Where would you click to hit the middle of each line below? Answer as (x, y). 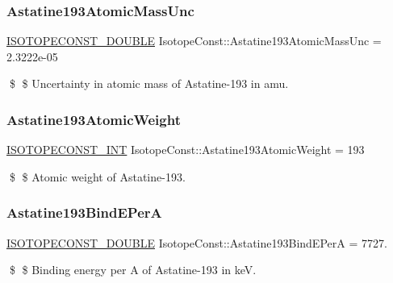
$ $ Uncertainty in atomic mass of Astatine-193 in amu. (149, 83)
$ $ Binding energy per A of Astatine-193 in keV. (133, 270)
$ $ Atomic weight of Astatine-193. (97, 176)
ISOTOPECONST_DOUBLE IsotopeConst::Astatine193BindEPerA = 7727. (197, 242)
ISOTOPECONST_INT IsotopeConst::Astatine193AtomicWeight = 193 (186, 150)
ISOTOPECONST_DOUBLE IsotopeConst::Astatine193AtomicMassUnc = (194, 41)
